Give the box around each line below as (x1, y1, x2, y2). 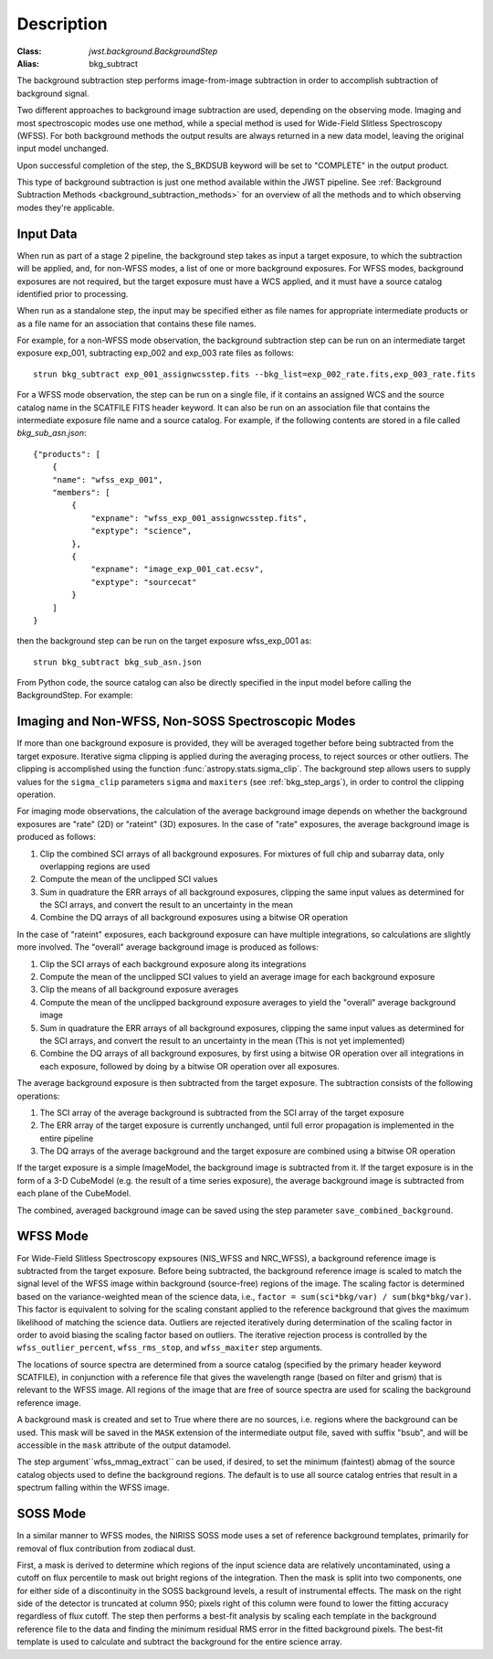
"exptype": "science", (90, 526, 193, 537)
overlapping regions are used (39, 860, 151, 872)
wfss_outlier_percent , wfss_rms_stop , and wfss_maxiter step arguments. (16, 1342, 323, 1353)
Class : (16, 46, 42, 57)
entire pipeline (39, 1133, 94, 1143)
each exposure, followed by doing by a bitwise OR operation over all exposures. (39, 1060, 340, 1071)
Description (16, 14, 109, 34)
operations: (16, 1090, 60, 1101)
